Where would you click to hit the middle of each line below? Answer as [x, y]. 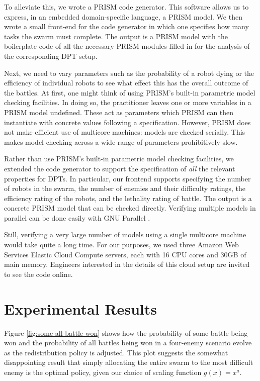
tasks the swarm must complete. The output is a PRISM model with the [116, 36]
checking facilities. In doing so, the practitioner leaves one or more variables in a [128, 102]
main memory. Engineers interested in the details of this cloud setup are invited [127, 264]
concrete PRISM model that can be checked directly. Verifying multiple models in [130, 208]
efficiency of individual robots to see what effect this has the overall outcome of [126, 83]
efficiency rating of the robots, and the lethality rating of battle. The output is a [128, 198]
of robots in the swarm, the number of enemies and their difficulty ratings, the [125, 188]
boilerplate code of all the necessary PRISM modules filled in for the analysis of [127, 46]
